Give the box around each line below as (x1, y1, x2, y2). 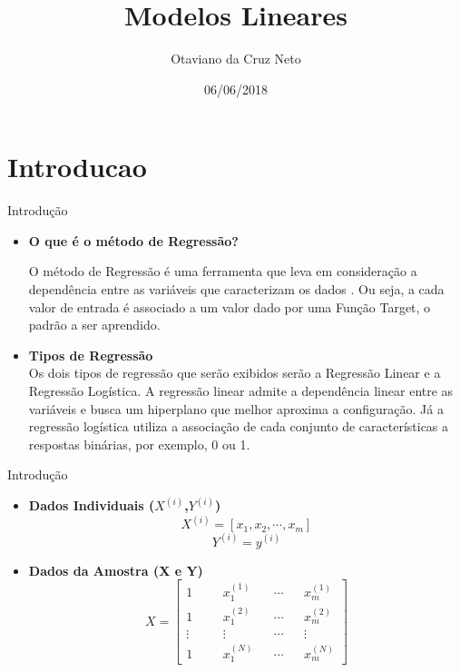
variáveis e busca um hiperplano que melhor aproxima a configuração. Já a (28, 399, 444, 418)
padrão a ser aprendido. (28, 315, 161, 334)
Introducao (7, 148, 147, 185)
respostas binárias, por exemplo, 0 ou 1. (28, 434, 250, 453)
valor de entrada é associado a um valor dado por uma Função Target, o (28, 297, 431, 316)
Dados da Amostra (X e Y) (28, 560, 203, 579)
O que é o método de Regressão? (28, 231, 239, 250)
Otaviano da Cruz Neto (171, 49, 301, 68)
